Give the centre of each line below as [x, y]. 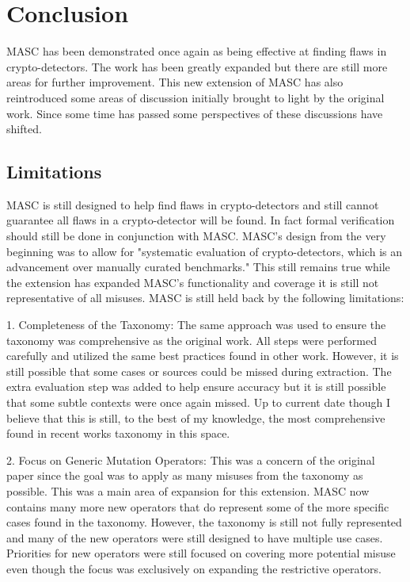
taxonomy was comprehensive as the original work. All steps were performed [192, 340]
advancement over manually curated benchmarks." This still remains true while [198, 267]
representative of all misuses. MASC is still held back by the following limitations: [205, 298]
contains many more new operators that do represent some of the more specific [198, 506]
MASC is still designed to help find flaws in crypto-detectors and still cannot [193, 204]
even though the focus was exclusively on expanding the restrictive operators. [194, 568]
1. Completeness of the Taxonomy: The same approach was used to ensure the [196, 325]
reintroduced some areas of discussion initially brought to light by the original [196, 97]
